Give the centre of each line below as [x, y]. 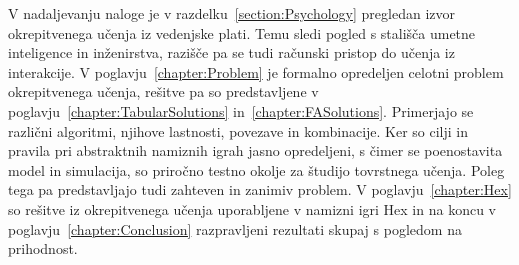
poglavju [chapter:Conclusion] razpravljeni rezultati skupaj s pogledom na [235, 228]
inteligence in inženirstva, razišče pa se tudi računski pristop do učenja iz [231, 52]
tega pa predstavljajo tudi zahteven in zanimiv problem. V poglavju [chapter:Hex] [260, 189]
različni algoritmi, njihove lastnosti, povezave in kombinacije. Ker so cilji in [238, 130]
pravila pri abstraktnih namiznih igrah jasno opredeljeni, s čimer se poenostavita [255, 150]
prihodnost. [43, 248]
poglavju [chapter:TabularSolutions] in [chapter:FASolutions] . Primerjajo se [241, 110]
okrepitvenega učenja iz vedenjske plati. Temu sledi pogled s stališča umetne [242, 32]
